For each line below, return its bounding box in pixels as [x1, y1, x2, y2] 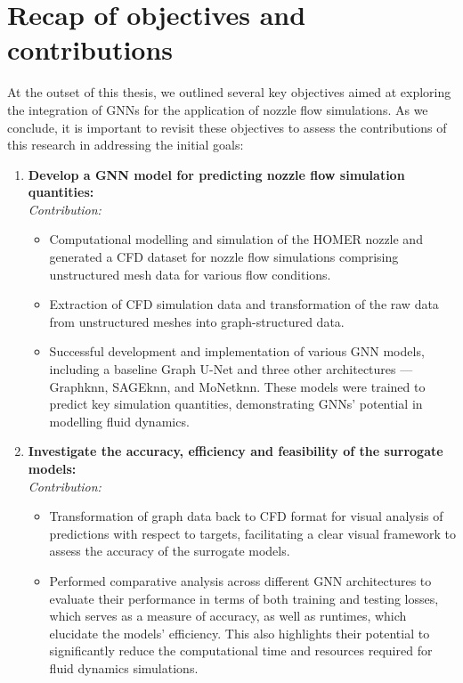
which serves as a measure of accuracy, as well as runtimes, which [49, 606, 407, 625]
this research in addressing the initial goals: [7, 135, 244, 154]
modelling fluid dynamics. [49, 411, 190, 430]
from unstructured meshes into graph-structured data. [49, 312, 345, 330]
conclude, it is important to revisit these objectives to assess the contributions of [7, 118, 447, 136]
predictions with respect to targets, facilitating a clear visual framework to [49, 524, 456, 542]
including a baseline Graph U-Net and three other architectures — [49, 360, 413, 378]
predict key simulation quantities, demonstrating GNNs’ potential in [49, 394, 423, 413]
